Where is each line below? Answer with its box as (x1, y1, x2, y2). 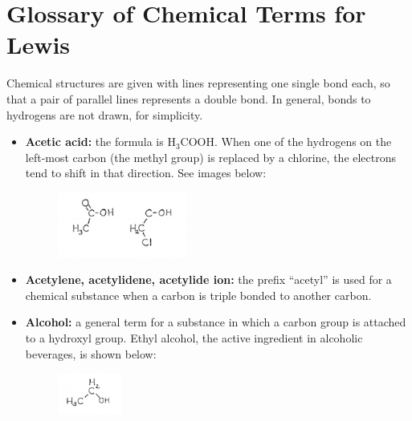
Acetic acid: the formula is (25, 133, 164, 150)
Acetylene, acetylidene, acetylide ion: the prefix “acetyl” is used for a (25, 271, 392, 288)
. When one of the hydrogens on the (214, 133, 392, 150)
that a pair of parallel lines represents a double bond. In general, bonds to (6, 90, 371, 107)
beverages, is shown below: (25, 345, 157, 362)
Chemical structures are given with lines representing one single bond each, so (6, 75, 390, 91)
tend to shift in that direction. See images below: (25, 164, 267, 181)
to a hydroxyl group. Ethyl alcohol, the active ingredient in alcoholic (25, 330, 363, 346)
